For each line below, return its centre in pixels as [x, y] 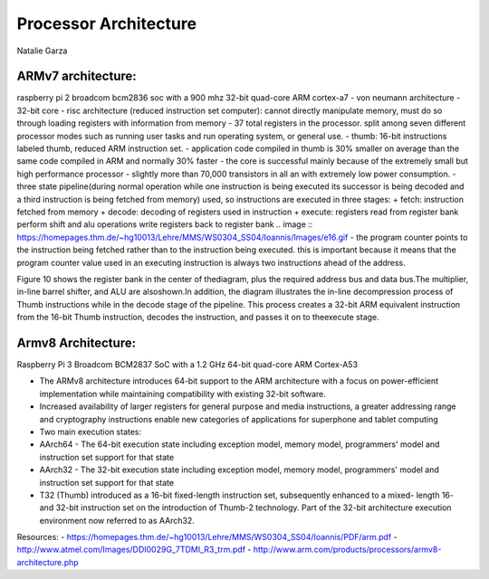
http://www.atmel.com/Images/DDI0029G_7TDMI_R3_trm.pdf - [134, 550]
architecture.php [48, 562]
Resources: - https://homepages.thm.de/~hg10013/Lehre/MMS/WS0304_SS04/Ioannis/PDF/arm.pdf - [207, 537]
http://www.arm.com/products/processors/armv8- [347, 550]
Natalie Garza [42, 51]
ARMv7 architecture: [77, 76]
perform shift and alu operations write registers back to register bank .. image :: [165, 224]
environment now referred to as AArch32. [117, 520]
